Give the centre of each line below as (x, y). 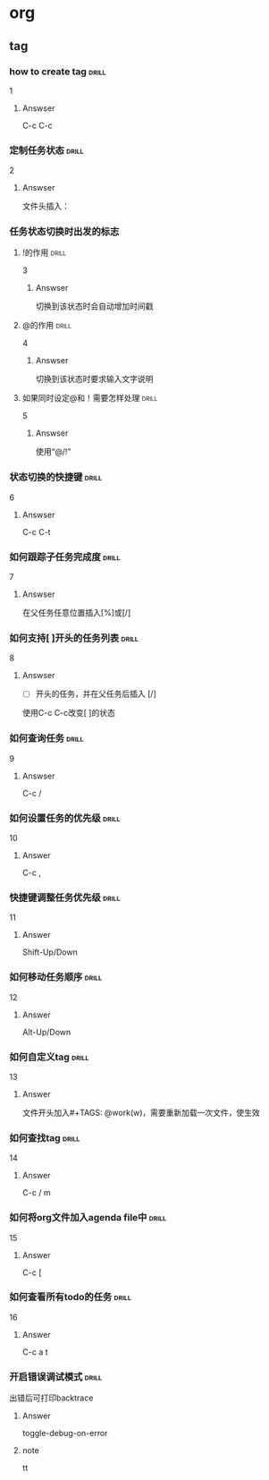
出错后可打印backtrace (51, 1398)
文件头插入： (46, 206)
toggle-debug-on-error (65, 1433)
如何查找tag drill (45, 1137)
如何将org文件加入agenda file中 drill (88, 1218)
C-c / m (36, 1193)
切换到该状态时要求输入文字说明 (94, 379)
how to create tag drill (58, 72)
